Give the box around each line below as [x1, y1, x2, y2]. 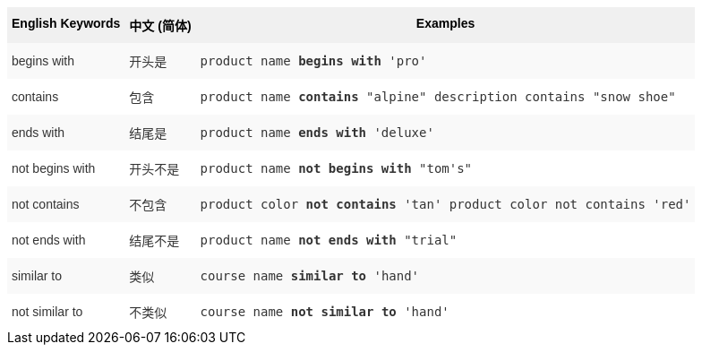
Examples [415, 16, 475, 30]
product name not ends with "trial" [200, 233, 458, 247]
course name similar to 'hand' [200, 269, 420, 283]
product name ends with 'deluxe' [200, 125, 434, 140]
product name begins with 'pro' [200, 54, 427, 68]
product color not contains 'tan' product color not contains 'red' [200, 197, 691, 211]
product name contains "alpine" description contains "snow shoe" [200, 90, 676, 104]
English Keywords [12, 16, 121, 30]
